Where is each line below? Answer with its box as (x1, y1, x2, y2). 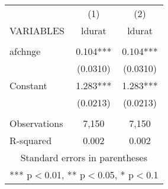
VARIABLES (9, 24, 64, 37)
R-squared (9, 133, 52, 147)
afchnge (9, 44, 41, 58)
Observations (9, 116, 63, 130)
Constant (9, 79, 47, 92)
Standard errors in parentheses (20, 151, 147, 164)
